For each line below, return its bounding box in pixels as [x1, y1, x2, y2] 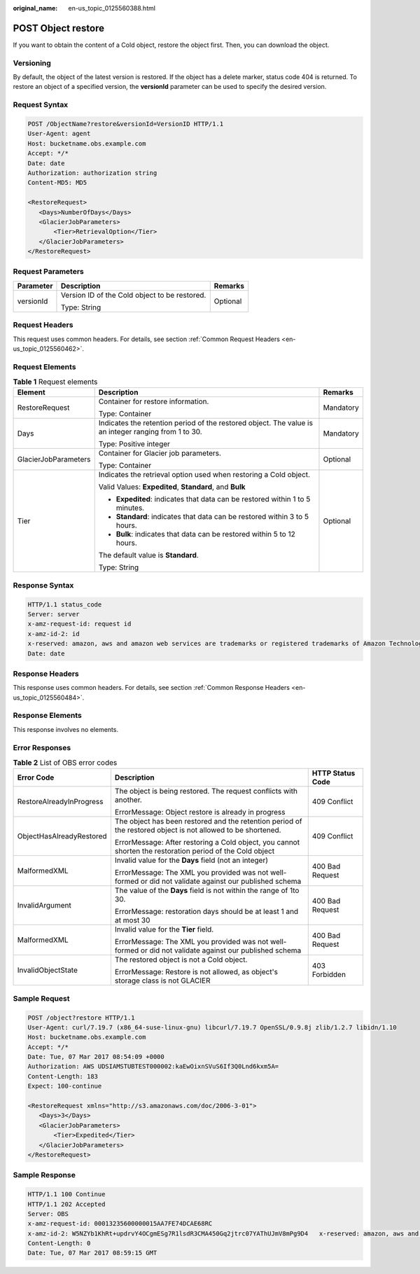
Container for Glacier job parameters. [98, 448, 222, 458]
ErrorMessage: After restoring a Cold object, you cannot [114, 838, 300, 847]
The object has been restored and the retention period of [114, 817, 302, 826]
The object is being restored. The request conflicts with [114, 787, 297, 796]
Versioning [13, 58, 52, 68]
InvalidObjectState [17, 965, 78, 975]
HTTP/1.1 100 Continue [27, 1191, 106, 1198]
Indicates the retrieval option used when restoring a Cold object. [98, 470, 311, 480]
